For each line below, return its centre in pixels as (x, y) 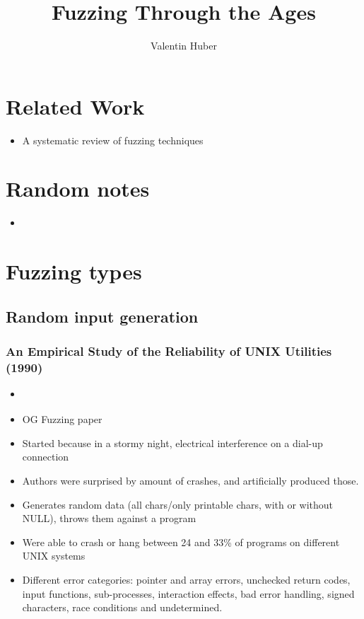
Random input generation (102, 316)
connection (46, 457)
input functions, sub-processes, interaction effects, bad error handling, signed (188, 593)
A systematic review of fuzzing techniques (113, 140)
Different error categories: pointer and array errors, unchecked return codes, (186, 579)
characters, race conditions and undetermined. (122, 607)
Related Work (75, 106)
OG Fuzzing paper (62, 419)
